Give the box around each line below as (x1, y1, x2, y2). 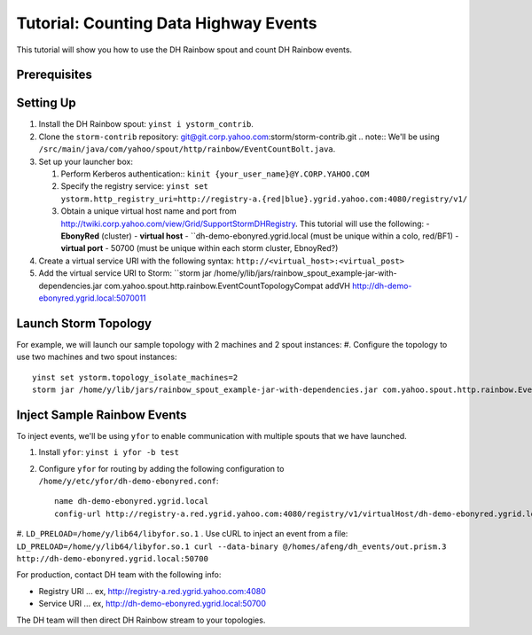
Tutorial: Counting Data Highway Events (16, 13, 318, 33)
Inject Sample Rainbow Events (16, 407, 187, 422)
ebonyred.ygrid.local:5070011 (38, 293, 146, 303)
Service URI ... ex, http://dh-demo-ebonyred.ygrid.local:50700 (38, 599, 266, 609)
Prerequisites (16, 67, 92, 82)
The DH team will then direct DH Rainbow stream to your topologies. (16, 615, 266, 625)
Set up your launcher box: (38, 156, 133, 167)
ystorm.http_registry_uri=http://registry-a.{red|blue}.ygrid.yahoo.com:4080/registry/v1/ (60, 193, 468, 204)
